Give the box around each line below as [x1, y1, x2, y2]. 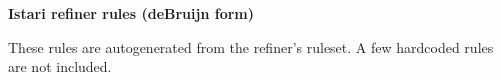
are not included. [8, 56, 112, 77]
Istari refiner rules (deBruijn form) [8, 3, 255, 23]
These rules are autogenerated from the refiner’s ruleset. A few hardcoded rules [8, 36, 494, 57]
